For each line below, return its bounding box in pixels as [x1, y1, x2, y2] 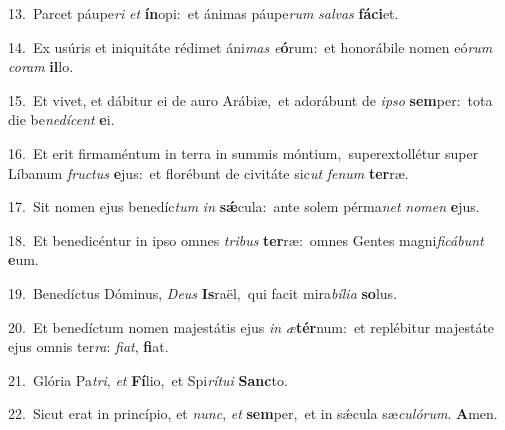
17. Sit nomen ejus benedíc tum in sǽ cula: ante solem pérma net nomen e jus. [8, 196, 480, 217]
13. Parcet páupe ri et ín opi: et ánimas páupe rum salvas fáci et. [8, 3, 399, 23]
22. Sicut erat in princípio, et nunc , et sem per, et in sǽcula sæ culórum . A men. [8, 403, 498, 424]
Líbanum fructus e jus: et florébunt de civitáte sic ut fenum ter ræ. [8, 162, 409, 183]
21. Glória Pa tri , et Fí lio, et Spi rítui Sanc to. [8, 369, 288, 390]
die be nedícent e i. [8, 109, 115, 130]
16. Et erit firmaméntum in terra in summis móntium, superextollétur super [8, 142, 479, 163]
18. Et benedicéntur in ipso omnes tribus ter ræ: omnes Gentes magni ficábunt [8, 229, 484, 250]
